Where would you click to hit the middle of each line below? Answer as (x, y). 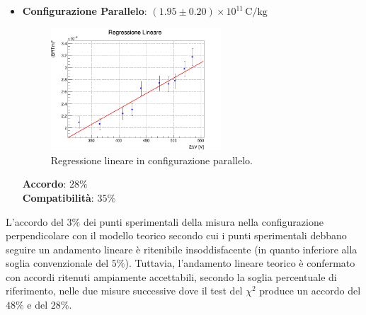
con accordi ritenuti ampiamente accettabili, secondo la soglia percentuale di (171, 276)
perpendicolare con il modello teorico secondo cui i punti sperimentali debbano (176, 235)
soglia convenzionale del (57, 263)
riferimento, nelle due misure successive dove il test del (124, 291)
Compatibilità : (58, 197)
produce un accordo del (310, 291)
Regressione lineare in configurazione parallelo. (151, 160)
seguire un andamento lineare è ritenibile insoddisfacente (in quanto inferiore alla (182, 249)
